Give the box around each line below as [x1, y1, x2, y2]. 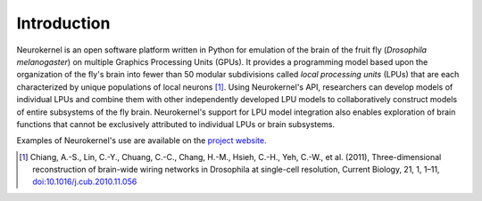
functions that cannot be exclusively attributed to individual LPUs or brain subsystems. [16, 118, 335, 129]
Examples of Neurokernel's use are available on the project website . [16, 135, 267, 146]
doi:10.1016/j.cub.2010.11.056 [32, 176, 137, 187]
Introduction [16, 13, 111, 33]
